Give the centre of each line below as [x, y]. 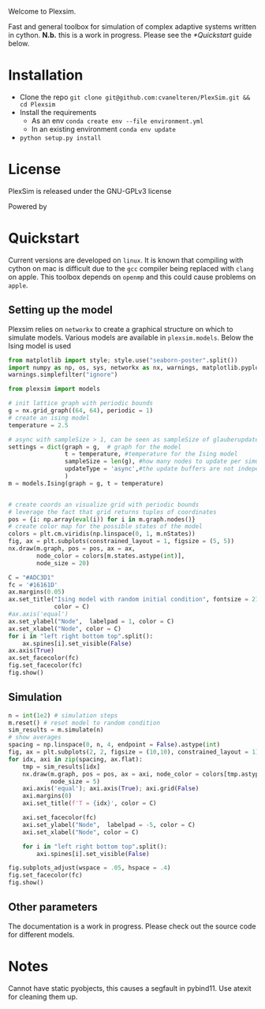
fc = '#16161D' [33, 585]
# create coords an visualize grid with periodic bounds [104, 504]
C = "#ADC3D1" [32, 577]
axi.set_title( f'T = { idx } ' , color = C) [90, 803]
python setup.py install [60, 138]
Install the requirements [58, 112]
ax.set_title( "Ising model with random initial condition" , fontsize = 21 [134, 599]
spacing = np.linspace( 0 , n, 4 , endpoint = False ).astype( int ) [114, 745]
